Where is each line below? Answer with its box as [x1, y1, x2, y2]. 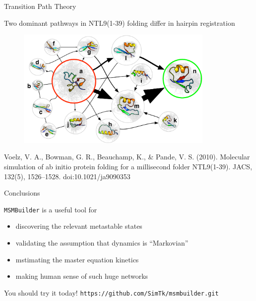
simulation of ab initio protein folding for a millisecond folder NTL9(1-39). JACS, [4, 161, 253, 171]
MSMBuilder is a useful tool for [4, 204, 97, 214]
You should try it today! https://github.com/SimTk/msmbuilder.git [4, 287, 219, 298]
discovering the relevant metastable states [15, 221, 142, 231]
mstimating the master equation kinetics [15, 254, 139, 264]
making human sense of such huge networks [15, 271, 148, 281]
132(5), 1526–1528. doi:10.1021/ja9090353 [4, 171, 130, 181]
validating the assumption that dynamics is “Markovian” [15, 237, 189, 248]
